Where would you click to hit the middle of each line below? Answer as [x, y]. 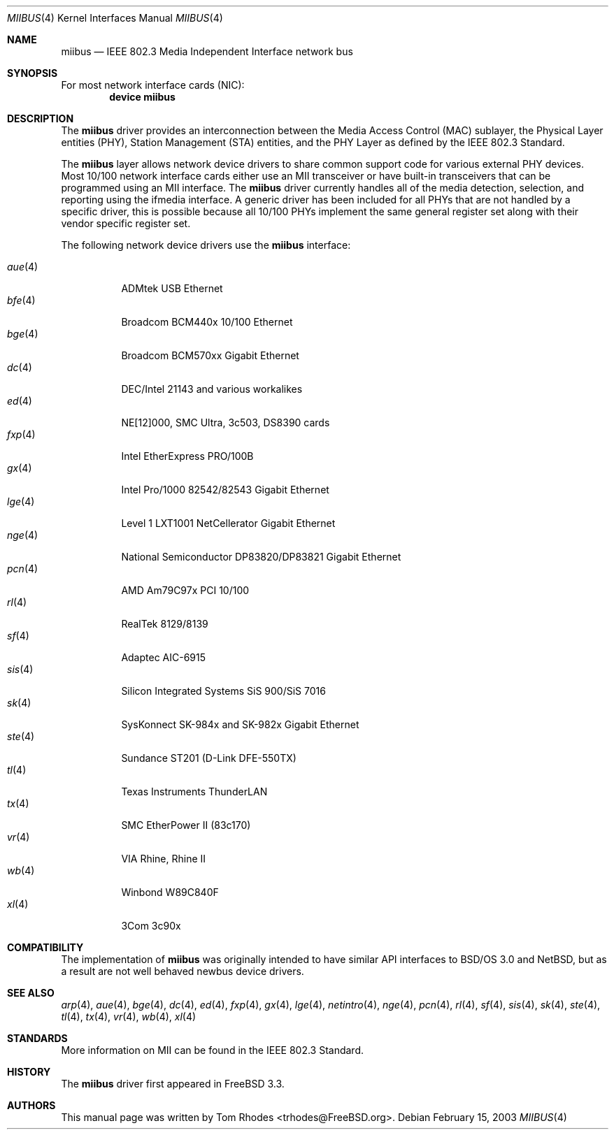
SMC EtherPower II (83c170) [186, 825]
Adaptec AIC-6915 [164, 657]
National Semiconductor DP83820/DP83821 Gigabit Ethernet [261, 557]
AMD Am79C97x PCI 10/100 [185, 590]
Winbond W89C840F [170, 892]
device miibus [142, 97]
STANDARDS [37, 1038]
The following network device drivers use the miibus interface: [206, 245]
